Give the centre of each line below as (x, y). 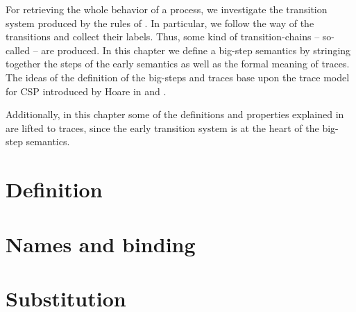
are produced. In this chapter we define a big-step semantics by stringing (196, 50)
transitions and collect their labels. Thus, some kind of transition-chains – (163, 36)
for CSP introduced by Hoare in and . (86, 91)
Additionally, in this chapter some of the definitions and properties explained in (175, 114)
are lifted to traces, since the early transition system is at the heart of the (162, 128)
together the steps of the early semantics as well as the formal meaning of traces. (178, 64)
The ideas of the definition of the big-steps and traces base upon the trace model (178, 77)
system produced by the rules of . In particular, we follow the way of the (160, 23)
